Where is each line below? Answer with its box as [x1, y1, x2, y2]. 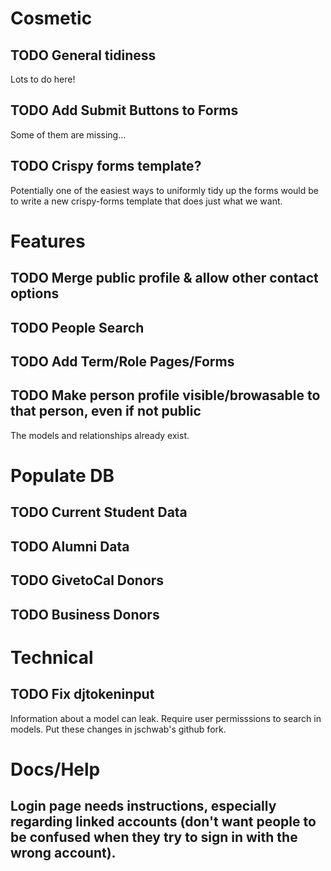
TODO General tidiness [10, 47, 157, 64]
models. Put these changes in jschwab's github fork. [10, 723, 227, 735]
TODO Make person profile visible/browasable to [10, 387, 321, 404]
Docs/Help [10, 758, 101, 781]
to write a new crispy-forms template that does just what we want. [10, 195, 283, 207]
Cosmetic [10, 7, 93, 30]
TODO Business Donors [10, 606, 160, 623]
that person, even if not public [10, 403, 202, 420]
